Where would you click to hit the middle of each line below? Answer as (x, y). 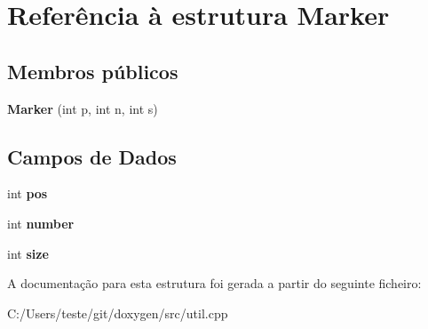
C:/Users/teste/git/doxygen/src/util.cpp (118, 313)
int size (28, 253)
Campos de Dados (92, 156)
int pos (28, 193)
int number (41, 223)
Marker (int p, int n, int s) (83, 108)
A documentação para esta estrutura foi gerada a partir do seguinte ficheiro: (214, 283)
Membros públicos (93, 71)
